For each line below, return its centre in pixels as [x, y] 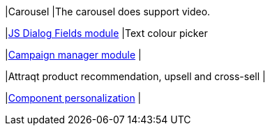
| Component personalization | [73, 98]
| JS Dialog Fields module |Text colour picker [106, 33]
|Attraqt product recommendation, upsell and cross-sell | [135, 76]
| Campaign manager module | [73, 55]
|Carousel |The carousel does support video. [108, 11]
